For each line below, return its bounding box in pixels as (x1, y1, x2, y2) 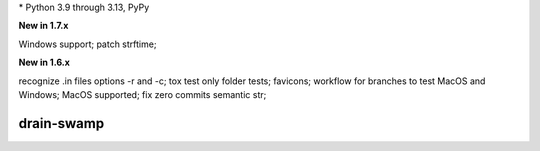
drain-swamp (18, 115, 105, 132)
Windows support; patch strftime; (18, 38, 157, 50)
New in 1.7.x (18, 20, 69, 32)
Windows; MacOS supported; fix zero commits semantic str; (18, 88, 267, 100)
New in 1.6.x (18, 56, 70, 69)
